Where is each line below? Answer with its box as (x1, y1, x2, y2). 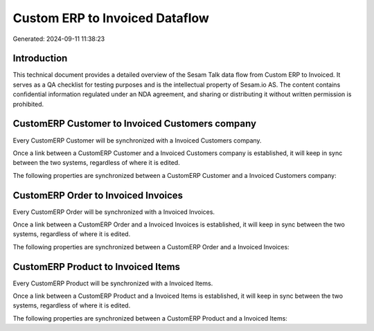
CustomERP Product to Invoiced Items (12, 260, 180, 273)
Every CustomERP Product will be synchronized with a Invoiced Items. (12, 279, 213, 287)
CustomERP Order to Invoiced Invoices (12, 189, 184, 201)
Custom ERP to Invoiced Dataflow (12, 10, 209, 26)
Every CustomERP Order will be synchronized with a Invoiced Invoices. (12, 208, 215, 216)
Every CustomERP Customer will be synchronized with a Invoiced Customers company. (12, 136, 262, 145)
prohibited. (12, 100, 44, 108)
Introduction (12, 53, 68, 64)
